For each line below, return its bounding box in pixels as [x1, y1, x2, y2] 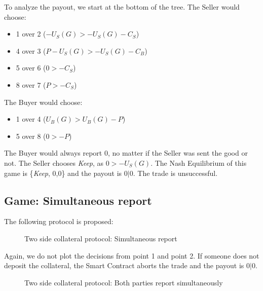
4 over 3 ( [16, 45, 46, 56]
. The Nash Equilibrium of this [151, 157, 247, 168]
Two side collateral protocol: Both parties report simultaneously [24, 277, 223, 287]
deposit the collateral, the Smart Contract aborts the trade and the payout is [4, 260, 244, 271]
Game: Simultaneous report [4, 192, 152, 208]
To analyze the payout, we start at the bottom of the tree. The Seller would [4, 2, 240, 12]
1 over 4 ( [16, 114, 46, 124]
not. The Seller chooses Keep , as [4, 157, 104, 168]
